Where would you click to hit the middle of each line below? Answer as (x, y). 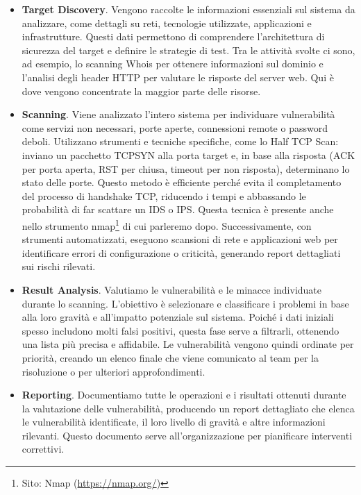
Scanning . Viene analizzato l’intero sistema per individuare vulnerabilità (178, 114)
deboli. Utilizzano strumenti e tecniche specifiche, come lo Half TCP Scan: (180, 141)
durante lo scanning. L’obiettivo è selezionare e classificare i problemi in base (185, 303)
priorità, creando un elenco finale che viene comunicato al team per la (170, 357)
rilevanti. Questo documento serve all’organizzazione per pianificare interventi (187, 435)
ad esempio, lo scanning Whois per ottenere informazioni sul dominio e (173, 64)
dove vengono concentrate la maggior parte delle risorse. (141, 91)
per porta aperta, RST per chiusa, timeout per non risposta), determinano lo (186, 168)
